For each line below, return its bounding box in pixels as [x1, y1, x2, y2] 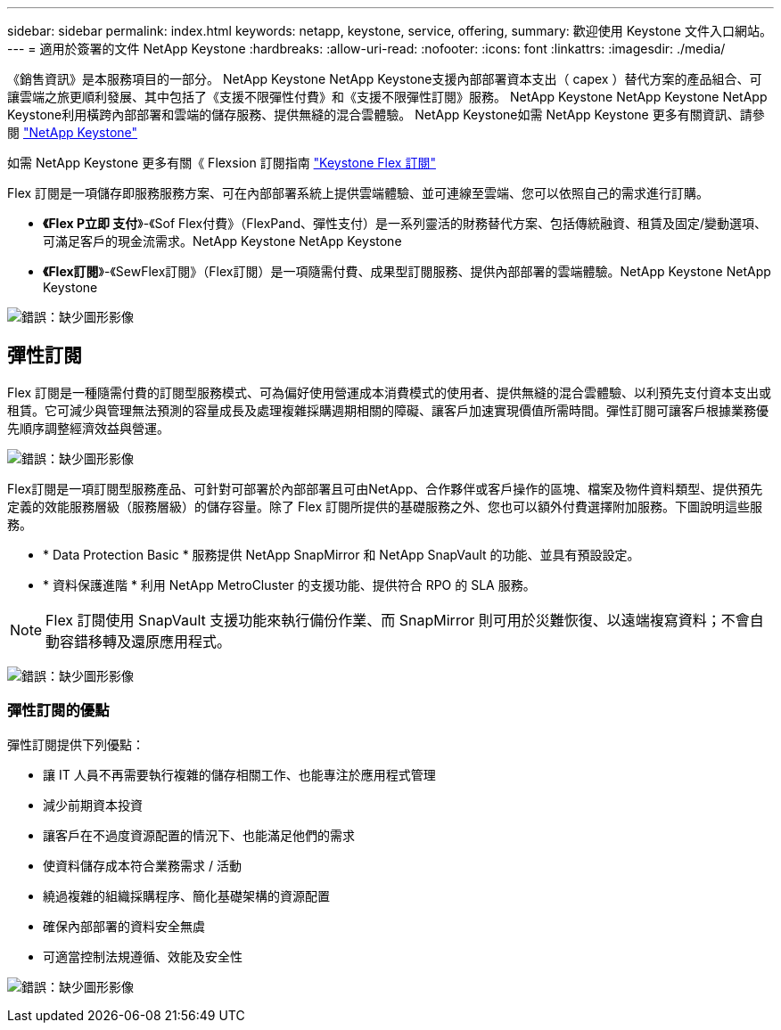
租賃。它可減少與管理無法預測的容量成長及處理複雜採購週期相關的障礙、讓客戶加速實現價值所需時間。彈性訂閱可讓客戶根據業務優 [7, 402, 769, 418]
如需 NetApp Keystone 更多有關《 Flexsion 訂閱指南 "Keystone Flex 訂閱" [7, 155, 436, 170]
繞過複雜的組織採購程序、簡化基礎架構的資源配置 [43, 887, 330, 903]
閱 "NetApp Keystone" [7, 125, 138, 140]
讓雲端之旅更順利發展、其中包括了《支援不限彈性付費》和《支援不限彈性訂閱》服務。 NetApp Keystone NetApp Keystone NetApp [7, 89, 768, 104]
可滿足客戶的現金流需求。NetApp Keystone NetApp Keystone [43, 233, 402, 249]
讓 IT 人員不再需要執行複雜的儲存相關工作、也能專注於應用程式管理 [43, 766, 436, 782]
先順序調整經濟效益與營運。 [7, 420, 169, 436]
